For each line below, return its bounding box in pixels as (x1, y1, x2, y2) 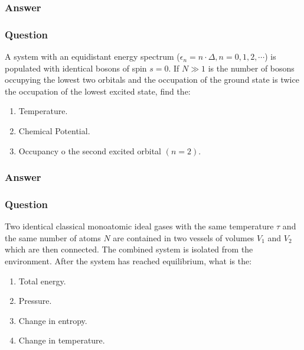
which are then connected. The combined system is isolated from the (5, 243, 253, 255)
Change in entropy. (18, 314, 87, 326)
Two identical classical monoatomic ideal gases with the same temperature (5, 220, 274, 232)
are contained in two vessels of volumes (113, 231, 254, 244)
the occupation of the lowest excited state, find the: (5, 85, 191, 97)
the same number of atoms (5, 231, 101, 244)
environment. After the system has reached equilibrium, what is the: (5, 255, 252, 267)
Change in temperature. (18, 334, 105, 346)
